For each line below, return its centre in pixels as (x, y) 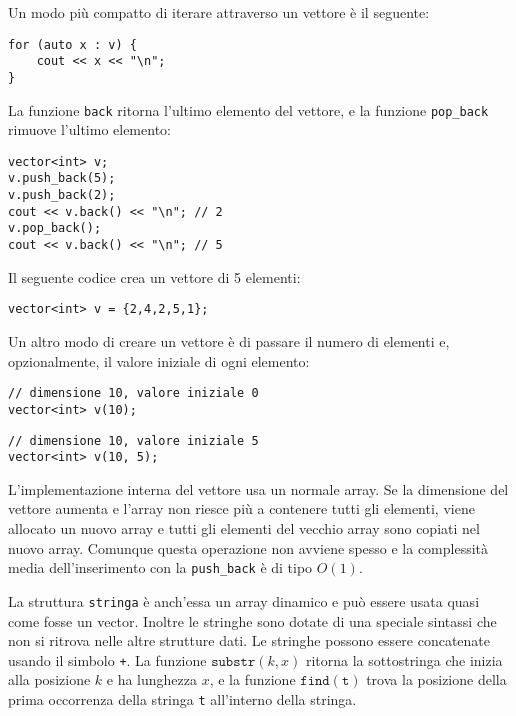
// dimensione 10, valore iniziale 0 (133, 393)
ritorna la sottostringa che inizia (404, 659)
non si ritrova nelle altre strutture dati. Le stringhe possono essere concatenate (249, 640)
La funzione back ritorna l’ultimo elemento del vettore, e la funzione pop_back (248, 109)
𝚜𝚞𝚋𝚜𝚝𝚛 (233, 661)
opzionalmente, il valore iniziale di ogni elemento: (159, 360)
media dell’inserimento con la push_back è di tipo (160, 567)
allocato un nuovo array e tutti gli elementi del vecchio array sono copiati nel (244, 528)
